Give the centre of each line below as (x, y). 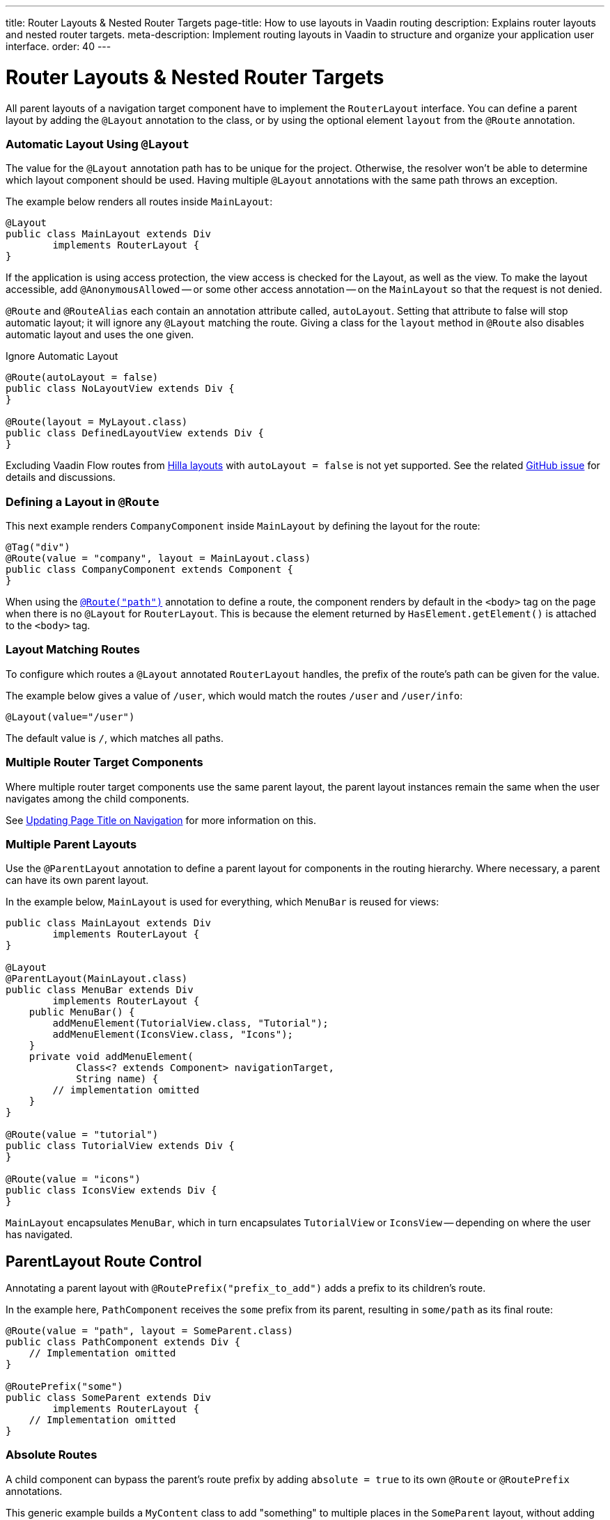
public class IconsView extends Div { (111, 1190)
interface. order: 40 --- (58, 46)
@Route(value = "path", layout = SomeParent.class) (150, 1331)
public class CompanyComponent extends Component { (150, 569)
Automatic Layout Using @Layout (97, 144)
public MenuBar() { (82, 1012)
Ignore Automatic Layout (62, 356)
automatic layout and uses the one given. (100, 335)
